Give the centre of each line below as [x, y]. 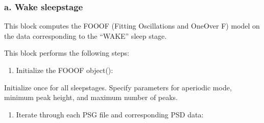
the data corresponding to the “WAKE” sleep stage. [86, 35]
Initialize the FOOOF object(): [65, 70]
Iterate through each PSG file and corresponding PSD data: [110, 114]
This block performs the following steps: [67, 53]
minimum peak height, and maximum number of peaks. [91, 97]
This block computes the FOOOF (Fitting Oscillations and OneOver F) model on [132, 26]
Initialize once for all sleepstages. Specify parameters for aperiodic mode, [118, 87]
